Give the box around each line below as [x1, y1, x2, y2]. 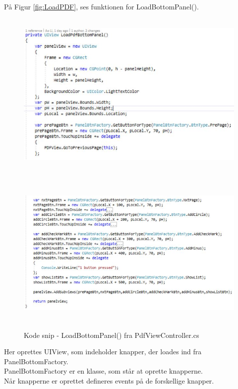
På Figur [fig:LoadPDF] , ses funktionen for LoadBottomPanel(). [4, 1, 199, 11]
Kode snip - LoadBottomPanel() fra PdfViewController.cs [24, 329, 199, 340]
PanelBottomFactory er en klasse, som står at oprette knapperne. [4, 366, 203, 376]
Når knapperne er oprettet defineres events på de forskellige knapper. [4, 375, 214, 386]
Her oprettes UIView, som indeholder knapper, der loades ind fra [4, 346, 202, 357]
